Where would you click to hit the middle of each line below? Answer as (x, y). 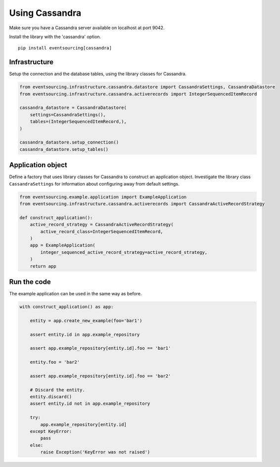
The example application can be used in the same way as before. (75, 294)
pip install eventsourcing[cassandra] (65, 48)
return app (43, 266)
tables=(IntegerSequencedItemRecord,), (78, 122)
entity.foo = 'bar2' (55, 362)
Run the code (30, 282)
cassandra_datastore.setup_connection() (69, 142)
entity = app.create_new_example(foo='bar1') (86, 321)
